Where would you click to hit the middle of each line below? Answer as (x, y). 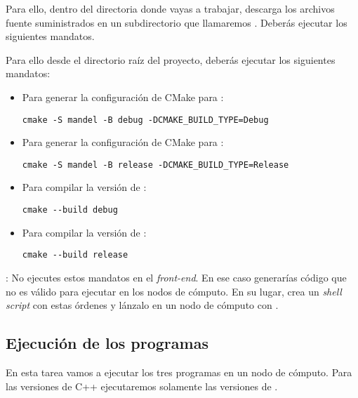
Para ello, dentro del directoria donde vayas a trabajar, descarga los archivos (170, 8)
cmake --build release (75, 255)
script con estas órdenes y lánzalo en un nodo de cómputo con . (142, 305)
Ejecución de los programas (107, 343)
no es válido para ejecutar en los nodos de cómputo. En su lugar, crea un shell (174, 291)
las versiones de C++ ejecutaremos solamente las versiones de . (142, 386)
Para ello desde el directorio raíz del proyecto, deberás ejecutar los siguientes (171, 59)
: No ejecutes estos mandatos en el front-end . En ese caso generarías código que (176, 277)
